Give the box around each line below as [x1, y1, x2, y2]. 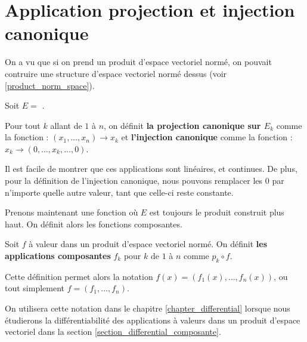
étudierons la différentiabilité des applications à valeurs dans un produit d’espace [5, 313, 300, 326]
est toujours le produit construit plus [149, 206, 284, 218]
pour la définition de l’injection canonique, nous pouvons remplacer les [5, 174, 263, 187]
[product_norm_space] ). [5, 79, 95, 91]
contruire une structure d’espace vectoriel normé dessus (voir [5, 67, 227, 79]
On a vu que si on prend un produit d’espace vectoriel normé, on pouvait [5, 56, 272, 68]
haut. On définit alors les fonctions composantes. [5, 217, 182, 230]
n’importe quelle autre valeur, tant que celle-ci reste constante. [5, 186, 234, 198]
